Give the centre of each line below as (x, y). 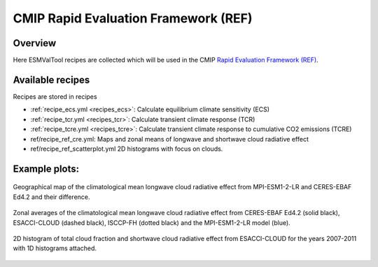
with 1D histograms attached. (55, 248)
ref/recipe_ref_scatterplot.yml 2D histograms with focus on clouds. (127, 149)
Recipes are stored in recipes (55, 96)
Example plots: (46, 169)
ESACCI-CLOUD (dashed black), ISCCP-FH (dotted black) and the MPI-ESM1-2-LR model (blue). (152, 222)
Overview (35, 43)
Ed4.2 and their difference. (51, 197)
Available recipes (51, 80)
